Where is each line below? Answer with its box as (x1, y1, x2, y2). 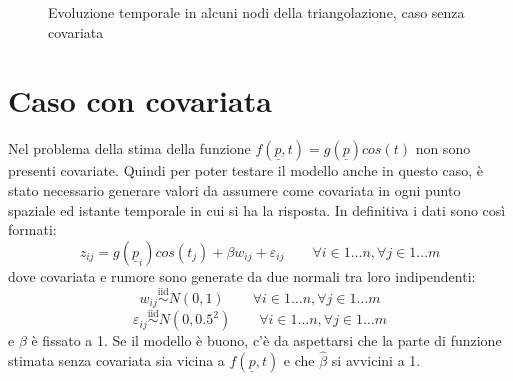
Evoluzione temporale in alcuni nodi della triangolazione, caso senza (48, 2, 465, 22)
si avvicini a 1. (331, 349, 421, 370)
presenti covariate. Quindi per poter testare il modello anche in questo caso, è (8, 160, 483, 181)
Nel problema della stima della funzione (8, 138, 251, 159)
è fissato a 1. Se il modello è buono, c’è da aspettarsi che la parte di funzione (31, 330, 502, 351)
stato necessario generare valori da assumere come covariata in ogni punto (8, 179, 461, 200)
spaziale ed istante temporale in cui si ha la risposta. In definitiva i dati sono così (8, 199, 506, 220)
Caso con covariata (8, 80, 272, 121)
